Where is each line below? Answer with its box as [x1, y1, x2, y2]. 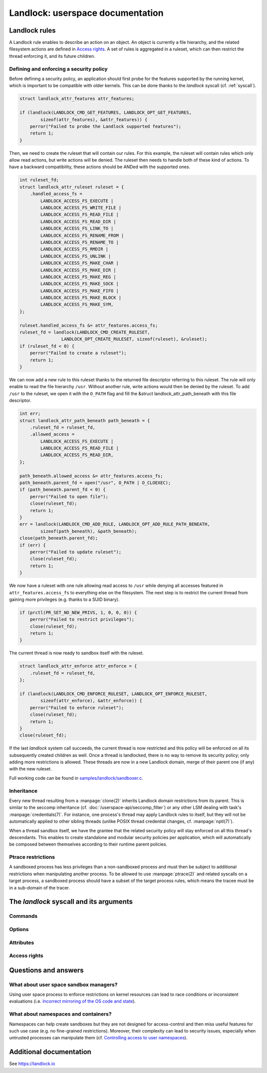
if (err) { [19, 542, 46, 548]
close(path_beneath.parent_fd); [19, 536, 98, 541]
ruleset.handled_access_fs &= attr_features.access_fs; [19, 322, 158, 328]
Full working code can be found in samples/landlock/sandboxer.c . [9, 775, 143, 781]
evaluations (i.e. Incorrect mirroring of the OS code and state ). [9, 998, 136, 1004]
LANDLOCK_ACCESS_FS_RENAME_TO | [40, 239, 119, 245]
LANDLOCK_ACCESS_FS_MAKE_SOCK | [40, 281, 119, 287]
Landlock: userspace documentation [9, 7, 164, 18]
